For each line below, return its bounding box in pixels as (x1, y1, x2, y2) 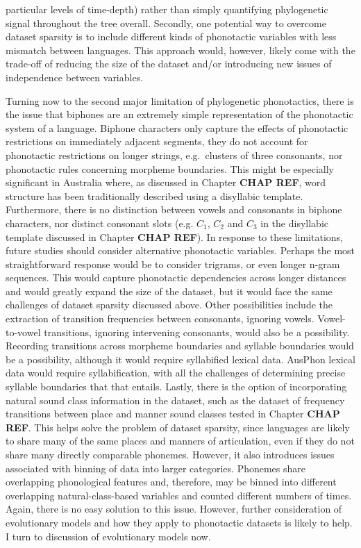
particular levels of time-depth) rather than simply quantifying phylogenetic (6, 2, 328, 16)
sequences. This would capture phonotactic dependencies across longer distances (6, 270, 346, 285)
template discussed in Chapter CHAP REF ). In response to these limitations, (6, 229, 343, 244)
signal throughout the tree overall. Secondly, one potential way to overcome (6, 15, 326, 30)
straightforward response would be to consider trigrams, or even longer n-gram (6, 256, 340, 271)
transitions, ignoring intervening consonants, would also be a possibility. (44, 324, 350, 339)
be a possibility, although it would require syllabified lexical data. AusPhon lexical (6, 351, 355, 366)
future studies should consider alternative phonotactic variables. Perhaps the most (6, 243, 355, 258)
